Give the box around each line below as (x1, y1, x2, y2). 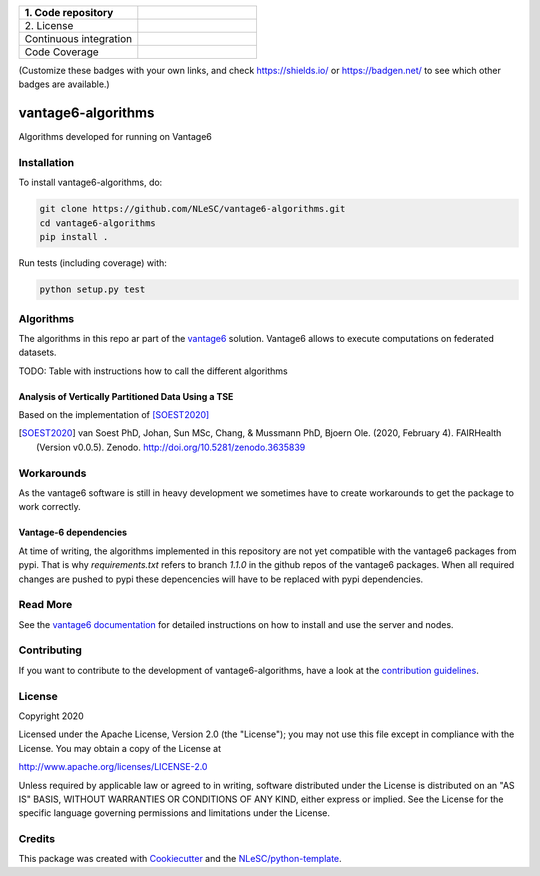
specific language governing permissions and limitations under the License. (18, 807, 330, 819)
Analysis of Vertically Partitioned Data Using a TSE (18, 390, 234, 402)
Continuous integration (24, 32, 133, 45)
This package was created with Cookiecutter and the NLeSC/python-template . (18, 853, 342, 865)
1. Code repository (24, 6, 114, 19)
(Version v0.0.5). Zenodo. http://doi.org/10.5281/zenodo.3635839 (36, 441, 306, 453)
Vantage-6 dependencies (18, 526, 128, 539)
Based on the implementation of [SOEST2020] (18, 409, 210, 421)
